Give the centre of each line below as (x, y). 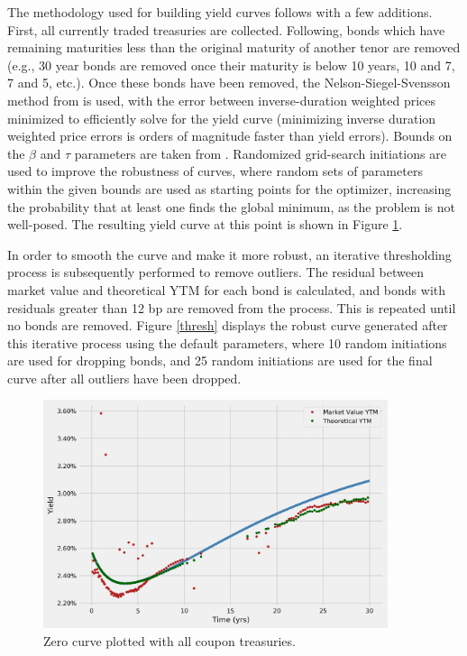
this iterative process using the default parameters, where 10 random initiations (227, 342)
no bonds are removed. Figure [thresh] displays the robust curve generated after (228, 325)
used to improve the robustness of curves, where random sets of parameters (215, 171)
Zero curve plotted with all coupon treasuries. (169, 641)
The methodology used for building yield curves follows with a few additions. (220, 12)
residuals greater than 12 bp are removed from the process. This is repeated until (232, 307)
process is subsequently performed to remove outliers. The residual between (215, 272)
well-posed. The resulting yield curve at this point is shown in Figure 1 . (205, 224)
